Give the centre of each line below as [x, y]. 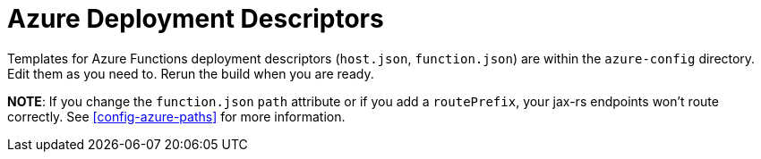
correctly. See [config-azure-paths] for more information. [176, 116]
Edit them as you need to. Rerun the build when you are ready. [191, 73]
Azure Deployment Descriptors [196, 19]
